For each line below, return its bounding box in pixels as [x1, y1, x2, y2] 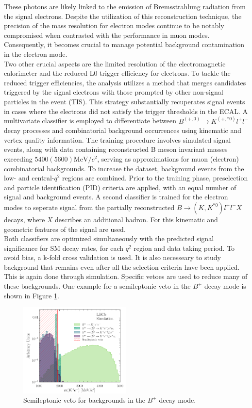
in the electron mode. [4, 49, 67, 59]
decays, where [4, 214, 45, 224]
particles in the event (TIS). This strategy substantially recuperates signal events [4, 96, 245, 106]
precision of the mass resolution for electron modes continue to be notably [4, 20, 224, 31]
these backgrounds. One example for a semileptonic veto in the [4, 281, 191, 291]
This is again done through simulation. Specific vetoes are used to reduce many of [4, 271, 248, 281]
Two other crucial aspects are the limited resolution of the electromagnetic [4, 58, 226, 68]
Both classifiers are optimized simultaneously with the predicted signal [4, 233, 214, 244]
